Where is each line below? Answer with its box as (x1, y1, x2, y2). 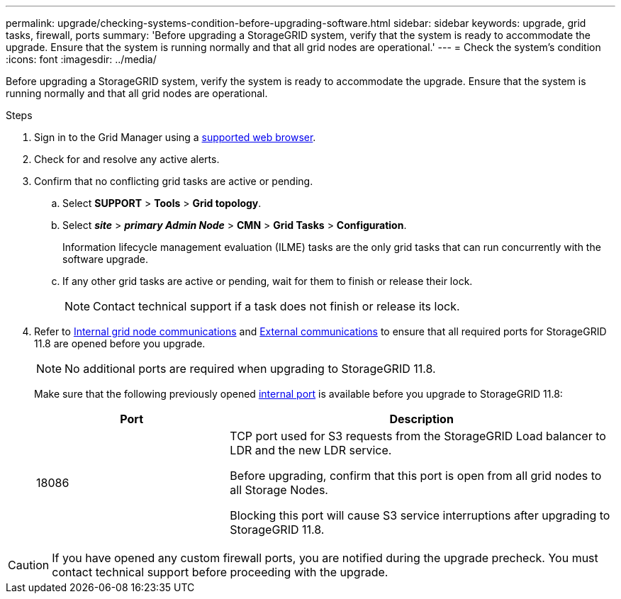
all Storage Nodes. (230, 483, 328, 497)
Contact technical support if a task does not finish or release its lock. (93, 299, 460, 313)
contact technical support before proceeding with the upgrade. (52, 565, 388, 579)
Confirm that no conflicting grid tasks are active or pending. (34, 175, 313, 187)
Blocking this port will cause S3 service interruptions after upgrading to (230, 508, 610, 522)
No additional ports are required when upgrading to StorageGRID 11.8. (65, 362, 436, 376)
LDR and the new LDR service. (230, 443, 392, 457)
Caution (8, 558, 50, 572)
